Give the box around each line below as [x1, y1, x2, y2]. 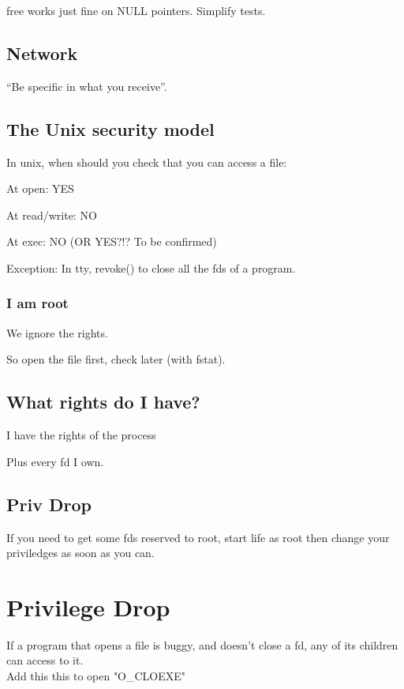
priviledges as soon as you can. [6, 544, 155, 561]
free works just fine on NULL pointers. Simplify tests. [6, 2, 266, 18]
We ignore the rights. [6, 324, 108, 341]
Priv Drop [6, 491, 92, 516]
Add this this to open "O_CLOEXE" [6, 668, 186, 684]
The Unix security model [6, 116, 215, 141]
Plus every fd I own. [6, 453, 104, 469]
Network [6, 40, 78, 65]
